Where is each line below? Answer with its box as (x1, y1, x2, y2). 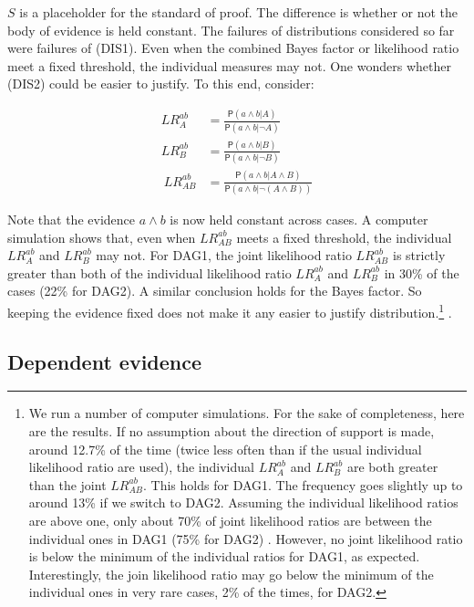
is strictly (392, 246, 446, 265)
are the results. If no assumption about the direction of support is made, (28, 421, 435, 440)
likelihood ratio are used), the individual (28, 457, 254, 476)
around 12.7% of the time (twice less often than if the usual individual (28, 439, 422, 458)
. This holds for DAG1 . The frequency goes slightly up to (143, 475, 463, 494)
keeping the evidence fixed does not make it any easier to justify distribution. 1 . (7, 299, 452, 321)
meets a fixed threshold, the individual (236, 227, 452, 246)
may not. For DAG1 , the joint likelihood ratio (96, 246, 352, 265)
